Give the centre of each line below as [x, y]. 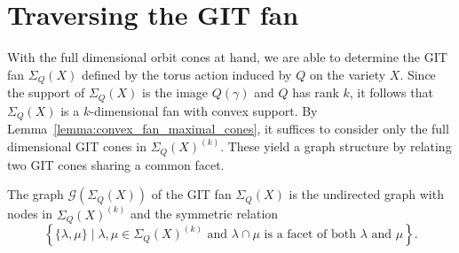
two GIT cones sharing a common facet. [116, 164]
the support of [46, 92]
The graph [36, 194]
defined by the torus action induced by [186, 74]
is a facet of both [310, 235]
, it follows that [391, 92]
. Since [418, 74]
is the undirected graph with [366, 194]
